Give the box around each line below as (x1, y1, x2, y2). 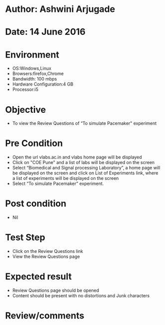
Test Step (5, 232, 46, 243)
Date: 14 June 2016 (5, 26, 86, 38)
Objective (5, 104, 46, 115)
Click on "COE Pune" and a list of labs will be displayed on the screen (12, 160, 155, 165)
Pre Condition (5, 138, 63, 149)
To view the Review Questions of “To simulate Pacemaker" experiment (12, 120, 157, 126)
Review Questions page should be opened (12, 287, 99, 293)
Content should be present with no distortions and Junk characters (12, 293, 150, 299)
